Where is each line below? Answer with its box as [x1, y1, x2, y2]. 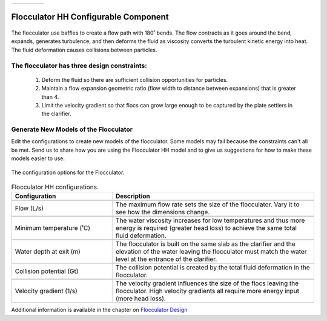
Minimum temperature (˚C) [15, 224, 91, 232]
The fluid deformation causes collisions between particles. [11, 46, 157, 53]
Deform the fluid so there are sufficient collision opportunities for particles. [41, 76, 228, 83]
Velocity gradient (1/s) [15, 287, 78, 296]
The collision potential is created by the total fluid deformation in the [115, 263, 310, 272]
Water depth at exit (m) [15, 248, 81, 256]
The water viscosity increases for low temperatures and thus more [115, 216, 305, 225]
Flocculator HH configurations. [11, 183, 99, 191]
